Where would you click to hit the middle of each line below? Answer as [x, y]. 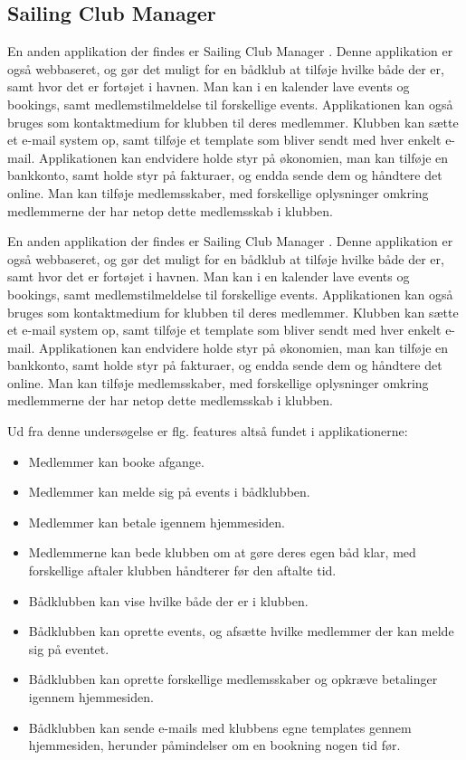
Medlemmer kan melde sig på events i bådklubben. [169, 492]
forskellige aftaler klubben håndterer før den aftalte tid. [182, 570]
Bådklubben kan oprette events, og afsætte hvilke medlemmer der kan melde [241, 631]
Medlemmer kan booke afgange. [116, 461]
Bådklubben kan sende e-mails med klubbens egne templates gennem [220, 727]
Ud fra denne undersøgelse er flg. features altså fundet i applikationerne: [208, 431]
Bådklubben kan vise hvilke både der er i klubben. [168, 600]
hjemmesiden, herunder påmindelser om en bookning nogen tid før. [214, 745]
